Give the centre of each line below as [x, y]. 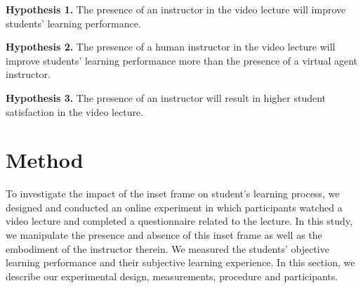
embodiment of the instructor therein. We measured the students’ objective [167, 248]
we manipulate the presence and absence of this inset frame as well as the [164, 235]
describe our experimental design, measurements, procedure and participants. [172, 276]
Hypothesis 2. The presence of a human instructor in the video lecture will [171, 47]
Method [45, 160]
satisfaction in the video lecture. [75, 111]
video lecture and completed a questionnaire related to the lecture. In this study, [179, 221]
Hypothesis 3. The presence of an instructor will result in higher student [166, 97]
